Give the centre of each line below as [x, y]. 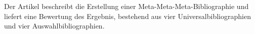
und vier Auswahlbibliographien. [54, 26]
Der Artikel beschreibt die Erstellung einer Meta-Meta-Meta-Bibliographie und [126, 6]
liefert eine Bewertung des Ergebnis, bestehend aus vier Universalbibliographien [127, 16]
